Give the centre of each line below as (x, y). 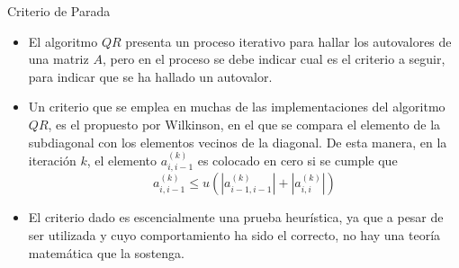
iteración (52, 160)
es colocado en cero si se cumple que (297, 160)
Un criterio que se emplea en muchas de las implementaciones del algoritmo (237, 107)
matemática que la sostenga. (106, 252)
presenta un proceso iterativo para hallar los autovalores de (288, 41)
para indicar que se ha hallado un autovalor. (150, 76)
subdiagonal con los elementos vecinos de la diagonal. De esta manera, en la (238, 142)
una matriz (58, 59)
